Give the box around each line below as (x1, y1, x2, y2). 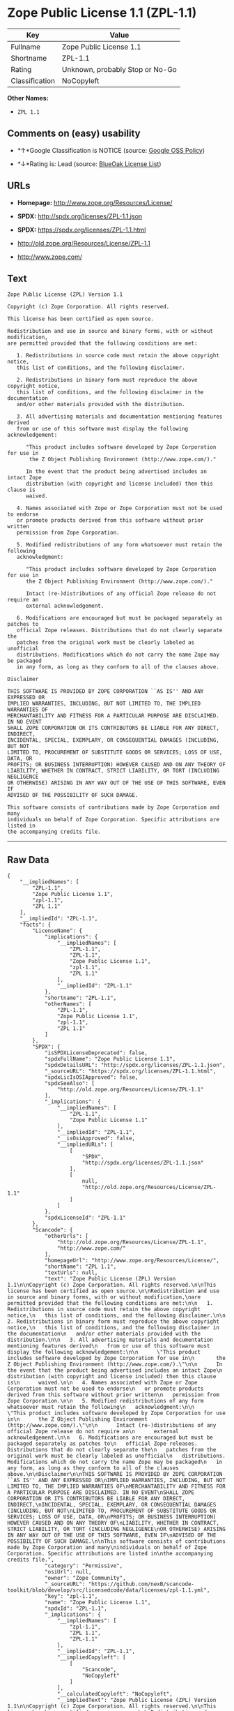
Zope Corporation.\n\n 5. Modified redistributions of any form (7, 1398, 204, 1405)
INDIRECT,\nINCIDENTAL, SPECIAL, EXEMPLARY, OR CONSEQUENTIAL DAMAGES (7, 1502, 217, 1509)
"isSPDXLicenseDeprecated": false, (44, 1049, 148, 1056)
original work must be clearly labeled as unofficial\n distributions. (7, 1453, 226, 1460)
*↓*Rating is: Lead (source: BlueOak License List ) (17, 159, 162, 168)
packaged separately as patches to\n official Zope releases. (7, 1440, 198, 1447)
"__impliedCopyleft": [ (56, 1654, 127, 1661)
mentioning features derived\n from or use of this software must (7, 1343, 210, 1350)
